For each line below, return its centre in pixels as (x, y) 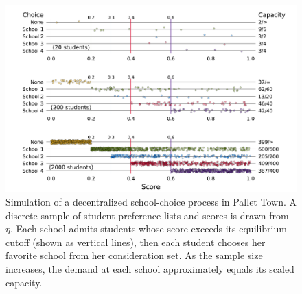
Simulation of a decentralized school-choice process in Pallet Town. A (151, 202)
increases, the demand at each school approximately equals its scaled (150, 269)
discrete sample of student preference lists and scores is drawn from (147, 215)
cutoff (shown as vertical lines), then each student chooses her (136, 242)
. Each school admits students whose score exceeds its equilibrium (148, 229)
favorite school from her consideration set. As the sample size (134, 255)
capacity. (24, 282)
